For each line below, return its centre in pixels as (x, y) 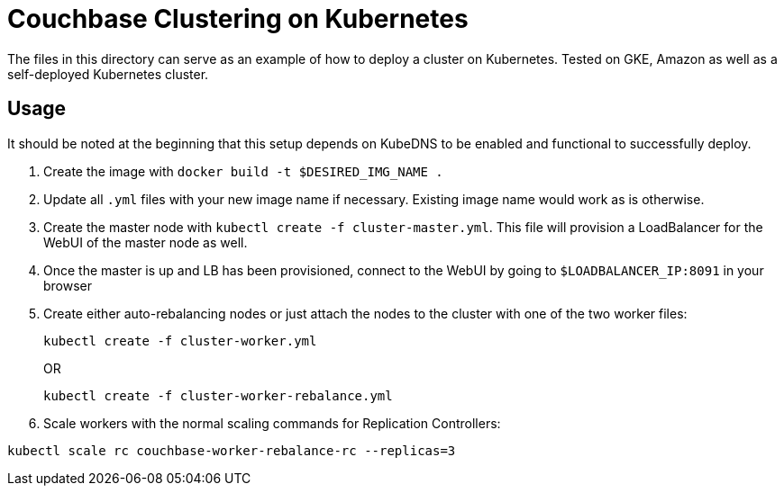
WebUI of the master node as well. (146, 242)
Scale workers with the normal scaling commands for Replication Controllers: (272, 423)
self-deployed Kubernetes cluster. (108, 74)
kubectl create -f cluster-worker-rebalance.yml (218, 395)
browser (68, 285)
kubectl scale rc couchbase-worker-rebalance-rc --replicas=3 (232, 450)
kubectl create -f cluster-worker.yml (180, 341)
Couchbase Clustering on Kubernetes (238, 19)
